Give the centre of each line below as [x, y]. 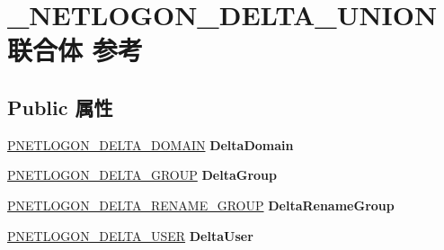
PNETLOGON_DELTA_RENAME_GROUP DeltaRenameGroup [201, 205]
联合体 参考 [75, 50]
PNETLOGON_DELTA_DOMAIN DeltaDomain [151, 144]
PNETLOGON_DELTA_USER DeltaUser [130, 235]
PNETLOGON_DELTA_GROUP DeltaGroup [142, 175]
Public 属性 [60, 107]
